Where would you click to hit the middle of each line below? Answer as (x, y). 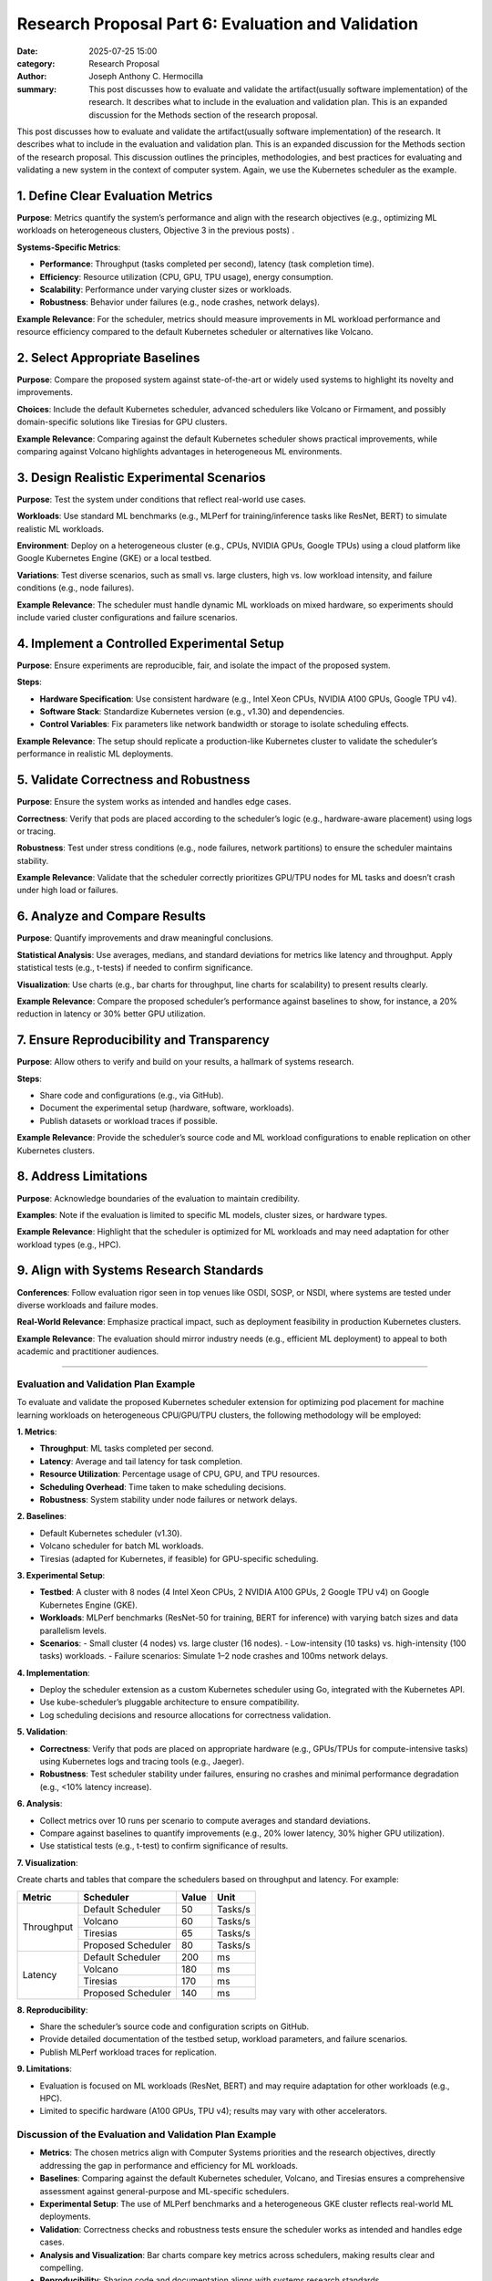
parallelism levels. (73, 1630)
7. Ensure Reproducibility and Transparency (143, 1040)
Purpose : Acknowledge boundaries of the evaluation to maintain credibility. (159, 1198)
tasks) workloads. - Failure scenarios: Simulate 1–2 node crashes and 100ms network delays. (214, 1656)
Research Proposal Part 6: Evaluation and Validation (218, 24)
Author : (32, 77)
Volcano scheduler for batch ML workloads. (122, 1546)
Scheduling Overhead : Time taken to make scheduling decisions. (163, 1486)
